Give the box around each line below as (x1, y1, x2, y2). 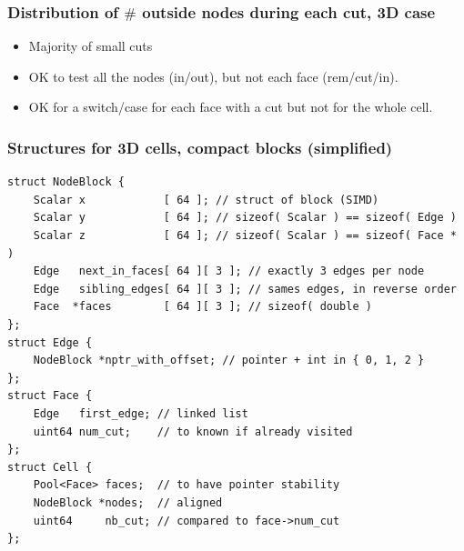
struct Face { (7, 389, 93, 403)
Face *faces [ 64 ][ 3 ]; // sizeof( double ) (33, 300, 372, 314)
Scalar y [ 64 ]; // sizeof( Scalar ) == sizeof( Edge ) (33, 211, 457, 225)
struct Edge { (7, 336, 93, 349)
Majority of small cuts (28, 36, 153, 55)
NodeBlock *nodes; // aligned (33, 496, 223, 509)
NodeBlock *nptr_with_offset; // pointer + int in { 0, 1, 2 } (33, 354, 425, 367)
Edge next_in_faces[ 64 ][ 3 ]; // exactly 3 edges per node (33, 265, 425, 278)
